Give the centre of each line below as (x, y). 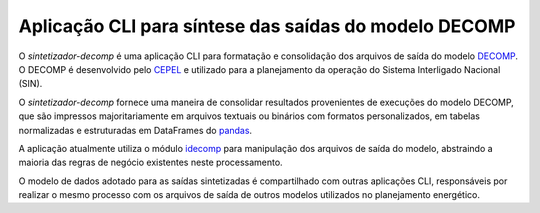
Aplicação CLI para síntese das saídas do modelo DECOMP (267, 26)
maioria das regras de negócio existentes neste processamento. (151, 162)
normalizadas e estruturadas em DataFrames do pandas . (135, 130)
